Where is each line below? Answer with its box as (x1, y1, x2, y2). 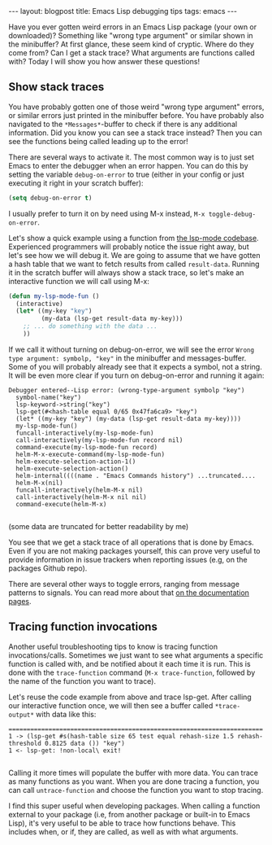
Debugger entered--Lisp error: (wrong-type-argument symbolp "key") (8, 386, 245, 394)
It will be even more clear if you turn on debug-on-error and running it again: (8, 370, 265, 380)
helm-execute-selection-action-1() (15, 458, 136, 466)
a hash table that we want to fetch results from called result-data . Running (8, 259, 260, 269)
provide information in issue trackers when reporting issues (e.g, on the (8, 554, 248, 564)
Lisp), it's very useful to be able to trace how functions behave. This (8, 818, 236, 828)
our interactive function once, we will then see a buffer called (8, 700, 214, 710)
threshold (8, 739, 42, 747)
